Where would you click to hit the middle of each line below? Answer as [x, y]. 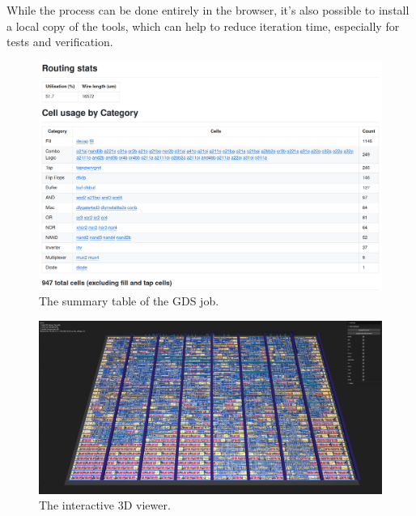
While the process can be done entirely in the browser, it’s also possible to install [208, 10]
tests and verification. [60, 42]
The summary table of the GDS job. [129, 301]
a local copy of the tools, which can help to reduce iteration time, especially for [203, 26]
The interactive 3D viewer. [105, 505]
